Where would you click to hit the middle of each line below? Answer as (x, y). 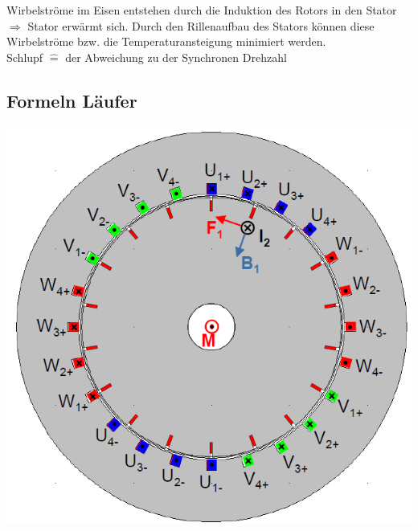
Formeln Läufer (72, 100)
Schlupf (25, 57)
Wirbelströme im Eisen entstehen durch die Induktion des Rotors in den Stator (202, 10)
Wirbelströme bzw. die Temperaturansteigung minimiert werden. (166, 41)
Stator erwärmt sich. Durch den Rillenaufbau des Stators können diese (201, 25)
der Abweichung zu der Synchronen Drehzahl (176, 57)
